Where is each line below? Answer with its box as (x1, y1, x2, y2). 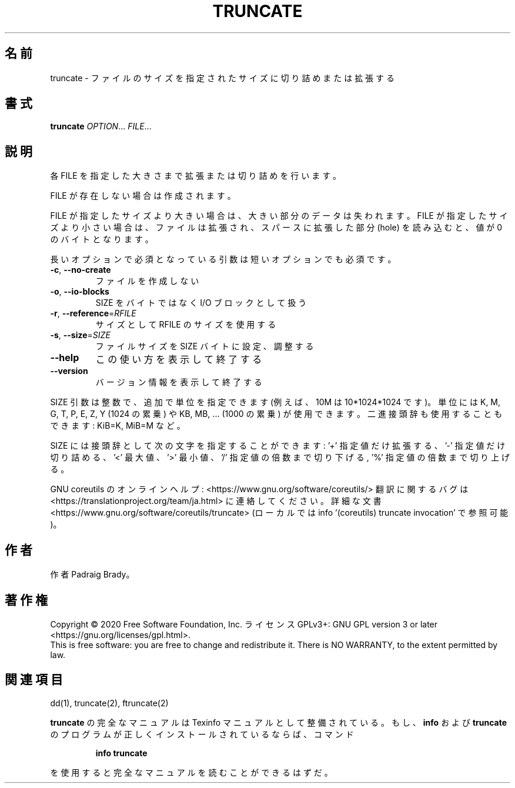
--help (50, 352, 79, 364)
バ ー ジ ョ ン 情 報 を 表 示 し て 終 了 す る (95, 377, 262, 388)
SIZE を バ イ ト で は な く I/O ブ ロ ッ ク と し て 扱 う (95, 298, 307, 308)
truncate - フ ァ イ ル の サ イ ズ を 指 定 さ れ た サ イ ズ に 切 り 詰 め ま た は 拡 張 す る (50, 72, 394, 83)
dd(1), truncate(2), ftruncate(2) (50, 697, 169, 708)
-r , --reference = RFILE (50, 308, 136, 319)
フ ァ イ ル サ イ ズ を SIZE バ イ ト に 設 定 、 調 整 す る (95, 341, 314, 352)
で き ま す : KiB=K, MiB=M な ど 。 (50, 420, 185, 431)
